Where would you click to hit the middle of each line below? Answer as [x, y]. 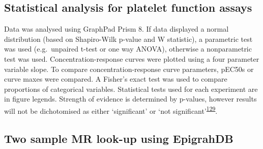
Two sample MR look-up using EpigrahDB [119, 138]
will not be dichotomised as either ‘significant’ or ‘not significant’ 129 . [111, 110]
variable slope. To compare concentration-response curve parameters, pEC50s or [129, 69]
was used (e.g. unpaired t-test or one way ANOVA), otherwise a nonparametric [128, 49]
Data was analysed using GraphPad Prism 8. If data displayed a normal [116, 29]
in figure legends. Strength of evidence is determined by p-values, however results [130, 99]
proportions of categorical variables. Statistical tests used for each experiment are [131, 89]
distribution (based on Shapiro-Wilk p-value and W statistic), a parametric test [128, 39]
